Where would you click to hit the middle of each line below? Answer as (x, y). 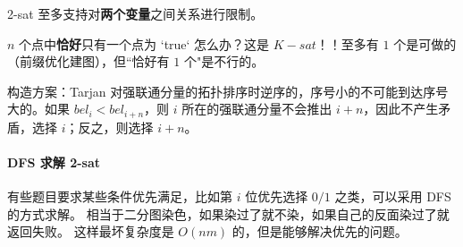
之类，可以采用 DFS (393, 196)
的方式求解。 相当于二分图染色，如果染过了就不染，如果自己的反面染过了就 (228, 213)
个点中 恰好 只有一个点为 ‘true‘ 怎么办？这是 (144, 43)
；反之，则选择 (109, 127)
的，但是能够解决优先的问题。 (320, 231)
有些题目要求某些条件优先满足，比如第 (120, 196)
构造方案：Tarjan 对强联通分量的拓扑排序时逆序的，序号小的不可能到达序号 (228, 91)
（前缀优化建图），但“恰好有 (88, 61)
